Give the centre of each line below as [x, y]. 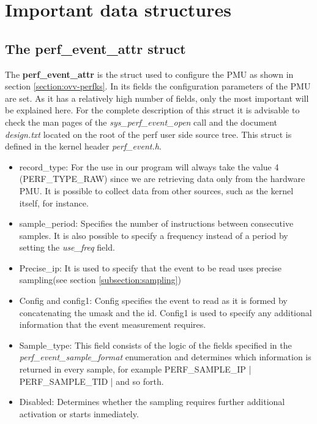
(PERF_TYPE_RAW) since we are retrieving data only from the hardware [162, 179]
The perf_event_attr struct [95, 48]
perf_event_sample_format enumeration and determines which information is [165, 357]
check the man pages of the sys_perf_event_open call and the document [141, 122]
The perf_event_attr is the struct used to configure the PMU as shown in [149, 74]
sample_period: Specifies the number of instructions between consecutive [156, 223]
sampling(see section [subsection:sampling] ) [100, 280]
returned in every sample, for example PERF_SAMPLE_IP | [135, 369]
